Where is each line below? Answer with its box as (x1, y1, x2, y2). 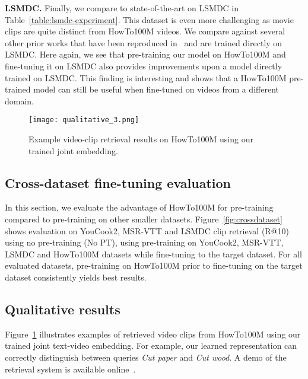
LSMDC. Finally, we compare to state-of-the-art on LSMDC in (5, 2, 239, 14)
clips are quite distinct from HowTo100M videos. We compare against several (5, 25, 285, 37)
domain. (5, 94, 34, 107)
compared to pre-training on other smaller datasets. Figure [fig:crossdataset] (5, 212, 282, 225)
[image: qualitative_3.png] (28, 116, 139, 125)
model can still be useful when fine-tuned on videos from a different (33, 83, 279, 95)
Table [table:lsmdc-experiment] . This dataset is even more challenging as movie (5, 13, 294, 26)
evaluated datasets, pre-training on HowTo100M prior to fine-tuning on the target (5, 259, 303, 272)
